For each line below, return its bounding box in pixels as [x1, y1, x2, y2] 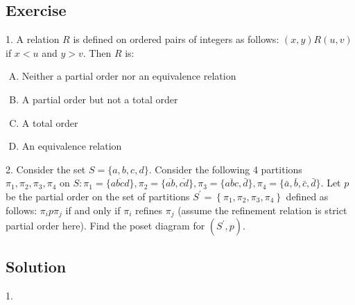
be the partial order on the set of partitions [6, 189, 190, 203]
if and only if [65, 202, 121, 217]
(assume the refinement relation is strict [177, 202, 347, 217]
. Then [83, 45, 112, 60]
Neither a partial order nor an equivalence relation [21, 69, 236, 83]
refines [135, 202, 163, 217]
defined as [286, 189, 329, 203]
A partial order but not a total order [21, 91, 178, 106]
